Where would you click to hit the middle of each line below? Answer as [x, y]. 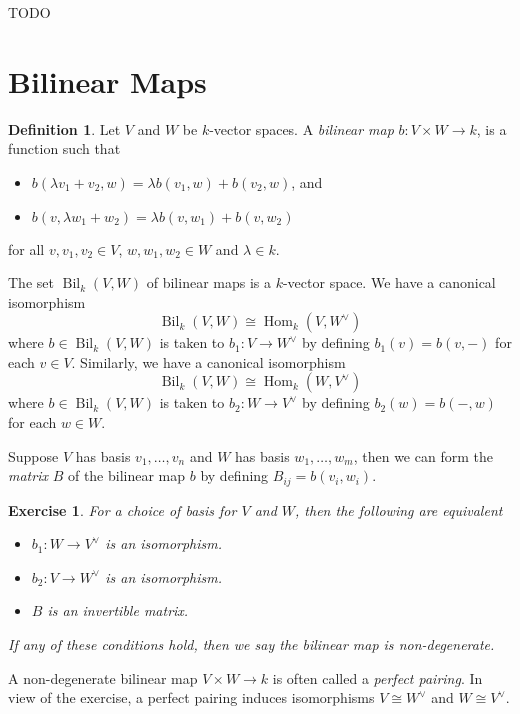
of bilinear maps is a [208, 282]
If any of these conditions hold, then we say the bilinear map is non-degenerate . [251, 644]
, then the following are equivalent [399, 509]
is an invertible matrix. [118, 610]
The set [31, 282]
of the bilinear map [126, 475]
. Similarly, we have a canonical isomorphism [208, 361]
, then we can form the [423, 455]
